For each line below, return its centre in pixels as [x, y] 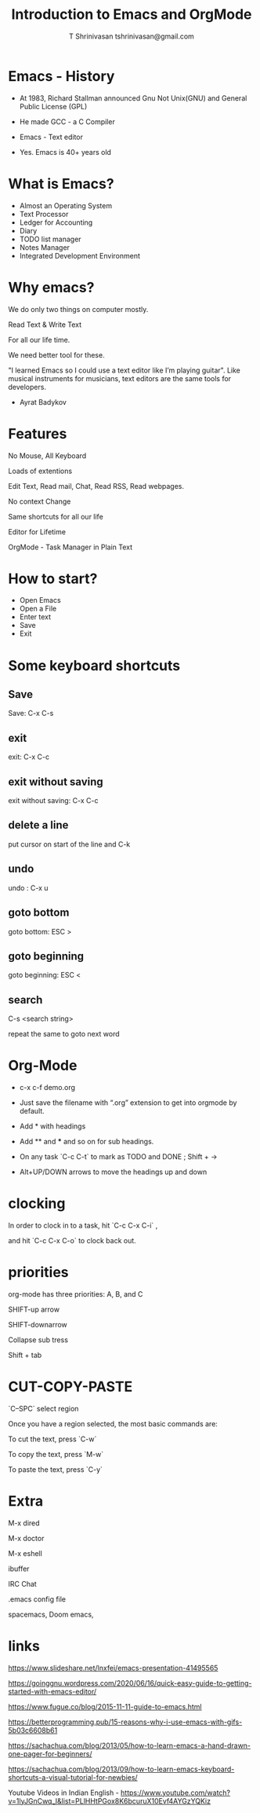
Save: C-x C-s [31, 714]
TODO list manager [50, 239]
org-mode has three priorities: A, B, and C [76, 1294]
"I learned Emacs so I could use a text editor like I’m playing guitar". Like [124, 370]
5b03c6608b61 [33, 1730]
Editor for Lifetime [37, 531]
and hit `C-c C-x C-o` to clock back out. [72, 1240]
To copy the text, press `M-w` [56, 1454]
